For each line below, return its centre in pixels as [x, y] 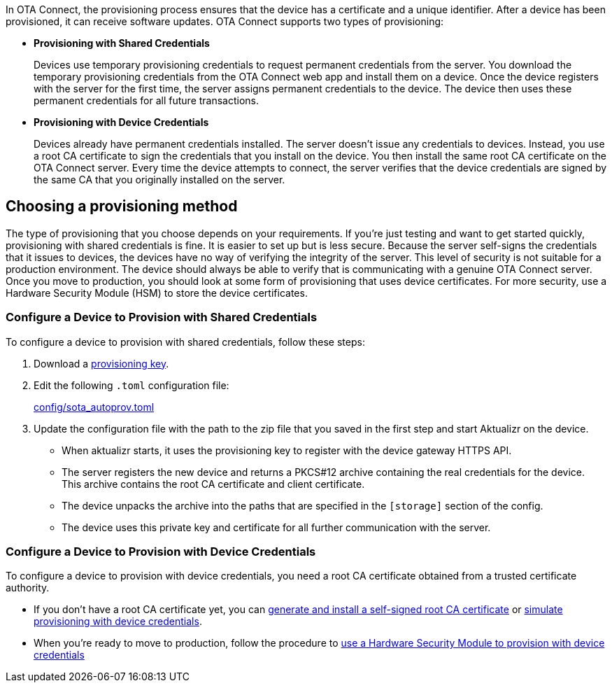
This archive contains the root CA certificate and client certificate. [213, 484]
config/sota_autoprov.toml [94, 407]
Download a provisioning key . [101, 363]
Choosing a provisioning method [122, 206]
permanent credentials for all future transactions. [147, 100]
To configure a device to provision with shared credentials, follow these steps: [185, 342]
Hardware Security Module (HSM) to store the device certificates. [157, 293]
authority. [28, 588]
